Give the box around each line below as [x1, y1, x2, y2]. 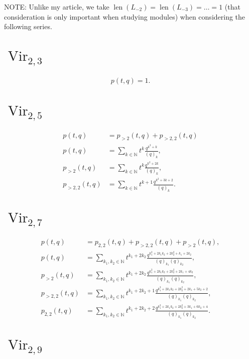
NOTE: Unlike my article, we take [4, 2, 109, 12]
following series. [4, 21, 52, 32]
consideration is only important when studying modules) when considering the [4, 11, 245, 22]
